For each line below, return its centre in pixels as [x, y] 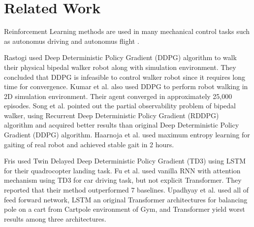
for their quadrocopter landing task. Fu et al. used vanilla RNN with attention [122, 170]
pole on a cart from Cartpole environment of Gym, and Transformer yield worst [125, 209]
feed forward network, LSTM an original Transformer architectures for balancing [126, 199]
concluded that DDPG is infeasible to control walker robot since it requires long [125, 77]
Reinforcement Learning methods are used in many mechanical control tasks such [127, 31]
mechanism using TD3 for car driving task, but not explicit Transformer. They [123, 180]
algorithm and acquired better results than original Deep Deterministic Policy [122, 125]
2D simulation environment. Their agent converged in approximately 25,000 [118, 96]
